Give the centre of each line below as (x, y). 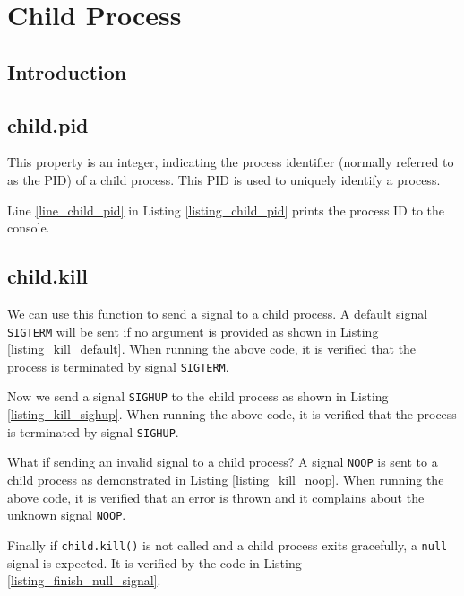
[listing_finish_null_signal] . (84, 580)
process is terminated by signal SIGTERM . (118, 366)
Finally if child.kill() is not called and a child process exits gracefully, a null (228, 544)
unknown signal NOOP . (67, 515)
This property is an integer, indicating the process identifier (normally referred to (231, 162)
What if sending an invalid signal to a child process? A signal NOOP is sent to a (223, 462)
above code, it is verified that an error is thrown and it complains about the (216, 497)
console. (29, 228)
